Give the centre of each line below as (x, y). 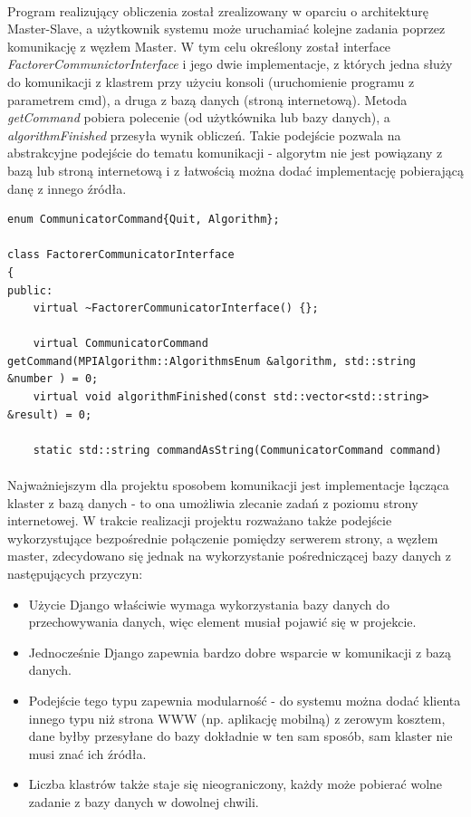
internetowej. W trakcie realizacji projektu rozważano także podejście (200, 520)
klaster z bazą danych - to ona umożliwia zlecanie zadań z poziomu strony (213, 502)
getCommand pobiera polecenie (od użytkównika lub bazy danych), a (199, 117)
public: (30, 290)
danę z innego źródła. (67, 188)
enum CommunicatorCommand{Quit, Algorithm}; (144, 220)
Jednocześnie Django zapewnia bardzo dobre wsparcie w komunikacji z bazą (240, 652)
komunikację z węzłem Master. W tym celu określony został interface (199, 46)
